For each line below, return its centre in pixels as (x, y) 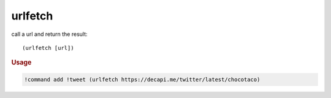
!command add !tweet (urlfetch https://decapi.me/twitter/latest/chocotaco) (142, 79)
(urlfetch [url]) (48, 48)
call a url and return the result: (50, 34)
